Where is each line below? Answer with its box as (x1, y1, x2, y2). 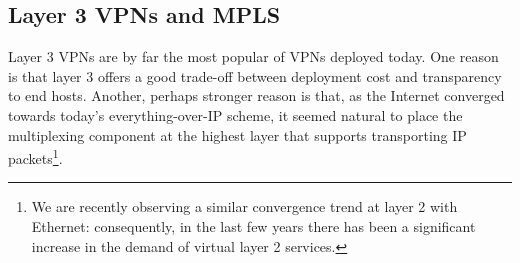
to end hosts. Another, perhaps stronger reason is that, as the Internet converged (8, 85, 505, 106)
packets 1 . (8, 145, 63, 168)
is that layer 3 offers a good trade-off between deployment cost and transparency (8, 65, 502, 86)
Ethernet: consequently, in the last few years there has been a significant (31, 216, 476, 237)
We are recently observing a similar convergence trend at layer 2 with (31, 196, 458, 217)
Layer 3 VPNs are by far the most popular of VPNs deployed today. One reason (8, 46, 499, 67)
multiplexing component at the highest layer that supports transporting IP (8, 124, 467, 145)
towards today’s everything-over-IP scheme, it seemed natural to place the (8, 104, 463, 125)
